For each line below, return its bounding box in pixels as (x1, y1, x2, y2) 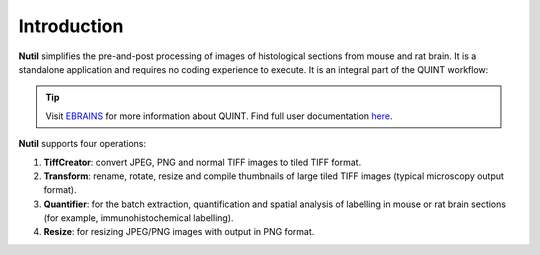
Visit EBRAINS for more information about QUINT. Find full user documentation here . (45, 110, 393, 122)
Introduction (18, 15, 124, 37)
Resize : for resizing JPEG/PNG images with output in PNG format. (43, 226, 315, 238)
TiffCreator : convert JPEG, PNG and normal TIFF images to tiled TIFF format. (43, 156, 362, 168)
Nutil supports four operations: (18, 138, 147, 150)
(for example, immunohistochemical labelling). (43, 212, 234, 224)
